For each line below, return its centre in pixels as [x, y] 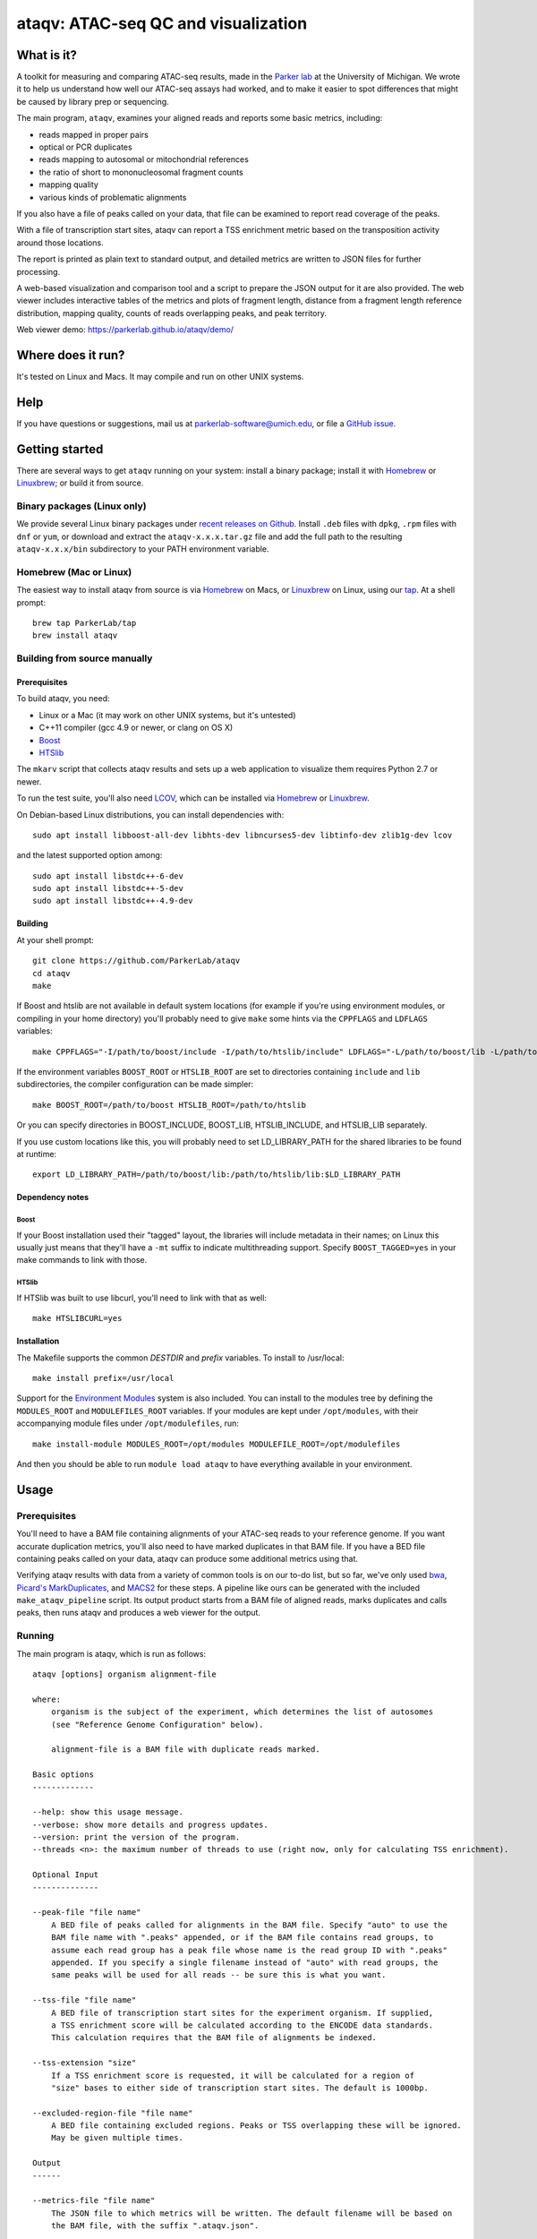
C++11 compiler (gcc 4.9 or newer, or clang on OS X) [136, 728]
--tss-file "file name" [85, 2000]
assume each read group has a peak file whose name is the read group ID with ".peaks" [249, 1950]
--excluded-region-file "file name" [113, 2113]
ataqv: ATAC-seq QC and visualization [162, 23]
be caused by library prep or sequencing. [93, 101]
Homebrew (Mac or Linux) [74, 571]
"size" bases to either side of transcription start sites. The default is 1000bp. [240, 2088]
